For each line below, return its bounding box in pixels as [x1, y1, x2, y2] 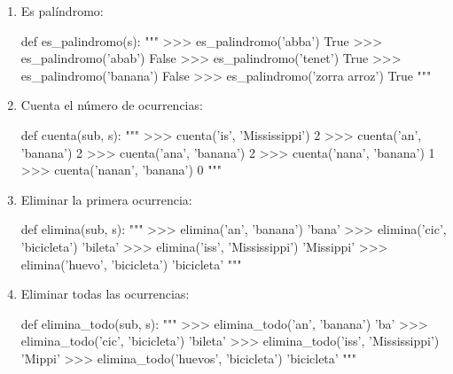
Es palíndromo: [20, 2, 104, 19]
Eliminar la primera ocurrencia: [20, 190, 192, 208]
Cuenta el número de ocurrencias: [20, 96, 203, 114]
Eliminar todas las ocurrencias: [20, 284, 190, 303]
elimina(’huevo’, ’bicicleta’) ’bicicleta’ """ [20, 254, 242, 273]
